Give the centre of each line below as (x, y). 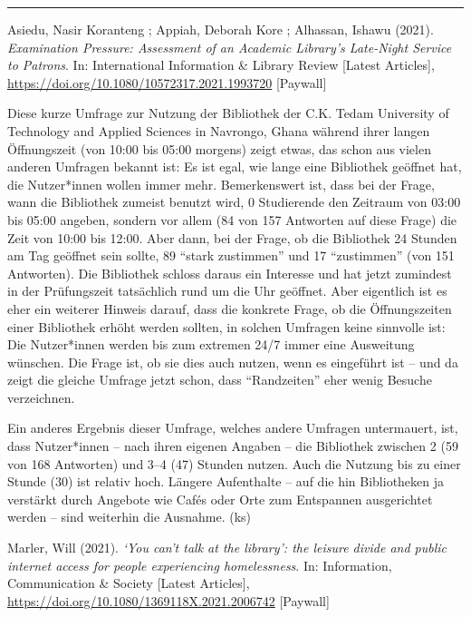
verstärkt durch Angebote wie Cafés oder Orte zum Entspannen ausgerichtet (220, 499)
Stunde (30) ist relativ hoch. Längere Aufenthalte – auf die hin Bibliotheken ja (226, 481)
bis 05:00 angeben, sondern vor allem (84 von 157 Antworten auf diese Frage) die (232, 219)
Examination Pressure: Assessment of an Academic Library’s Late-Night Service (230, 47)
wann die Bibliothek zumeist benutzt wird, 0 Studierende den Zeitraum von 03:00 (234, 202)
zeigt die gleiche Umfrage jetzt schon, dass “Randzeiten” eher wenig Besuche (220, 380)
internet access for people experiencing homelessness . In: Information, (200, 565)
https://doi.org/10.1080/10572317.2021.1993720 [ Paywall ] (167, 82)
